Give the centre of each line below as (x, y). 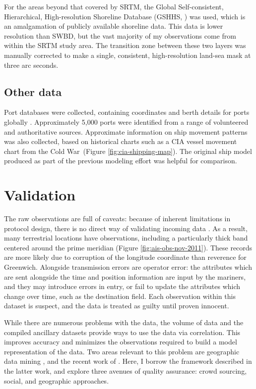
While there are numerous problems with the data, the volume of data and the (124, 322)
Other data (33, 91)
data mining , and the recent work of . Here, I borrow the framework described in (128, 361)
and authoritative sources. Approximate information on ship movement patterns (126, 131)
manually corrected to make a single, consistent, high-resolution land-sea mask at (128, 55)
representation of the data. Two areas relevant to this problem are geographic (122, 351)
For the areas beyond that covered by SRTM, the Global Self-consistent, (114, 6)
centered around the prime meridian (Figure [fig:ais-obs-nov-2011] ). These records (128, 247)
